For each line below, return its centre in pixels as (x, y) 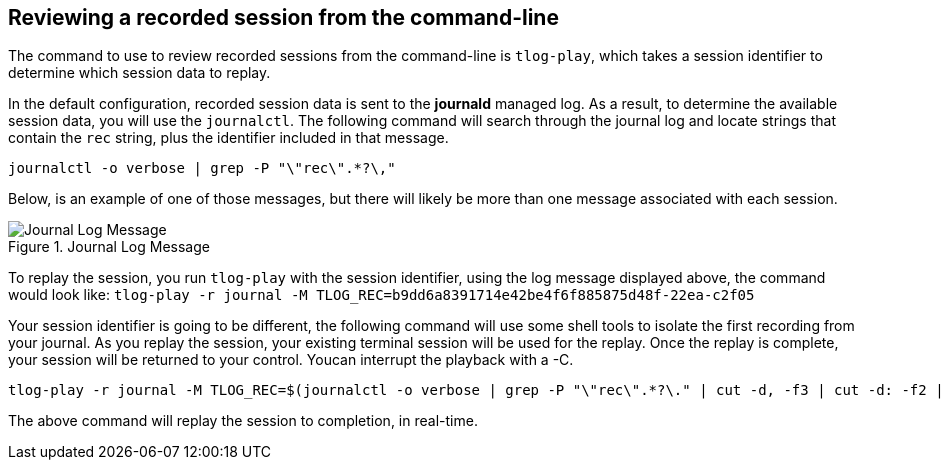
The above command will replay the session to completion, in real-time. (243, 421)
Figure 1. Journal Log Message (109, 247)
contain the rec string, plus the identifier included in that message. (228, 138)
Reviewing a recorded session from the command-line (283, 17)
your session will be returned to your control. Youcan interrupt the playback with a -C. (291, 360)
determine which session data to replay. (139, 73)
